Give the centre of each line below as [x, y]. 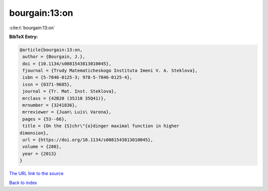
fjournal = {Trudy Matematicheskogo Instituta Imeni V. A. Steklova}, [110, 71]
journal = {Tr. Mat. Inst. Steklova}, [69, 91]
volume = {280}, [42, 147]
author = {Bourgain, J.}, [54, 57]
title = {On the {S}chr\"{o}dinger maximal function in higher [101, 126]
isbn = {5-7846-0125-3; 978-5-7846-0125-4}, [77, 77]
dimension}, [34, 133]
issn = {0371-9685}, [47, 84]
